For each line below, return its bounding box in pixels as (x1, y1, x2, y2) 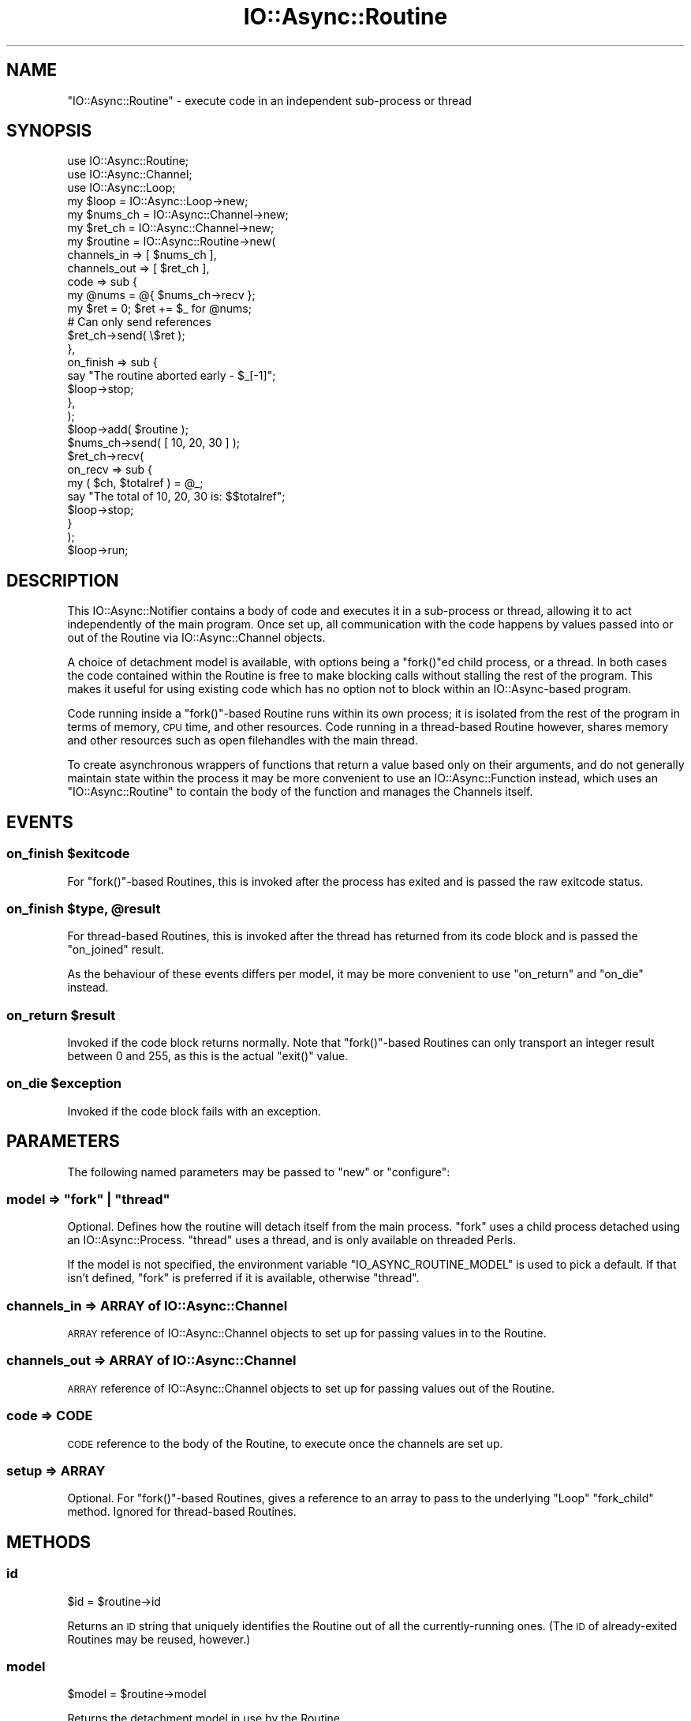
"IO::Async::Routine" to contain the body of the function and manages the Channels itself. (67, 785, 533, 799)
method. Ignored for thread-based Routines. (67, 1505, 297, 1519)
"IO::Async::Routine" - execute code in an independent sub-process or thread (67, 93, 472, 107)
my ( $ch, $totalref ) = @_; (67, 476, 204, 490)
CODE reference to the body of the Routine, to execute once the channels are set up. (67, 1436, 503, 1450)
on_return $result (6, 1007, 116, 1023)
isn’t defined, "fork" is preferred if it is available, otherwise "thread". (67, 1271, 420, 1285)
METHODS (6, 1532, 92, 1552)
